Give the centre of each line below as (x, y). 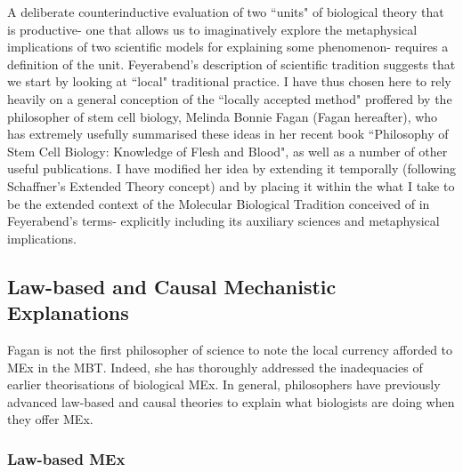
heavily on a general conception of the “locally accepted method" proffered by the (230, 98)
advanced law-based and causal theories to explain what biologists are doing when (231, 401)
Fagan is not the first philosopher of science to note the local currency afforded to (230, 349)
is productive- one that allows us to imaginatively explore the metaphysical (212, 29)
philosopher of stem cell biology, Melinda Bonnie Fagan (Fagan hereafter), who (223, 116)
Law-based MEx (66, 458)
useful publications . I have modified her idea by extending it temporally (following (231, 168)
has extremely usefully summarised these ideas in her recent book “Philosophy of (228, 134)
